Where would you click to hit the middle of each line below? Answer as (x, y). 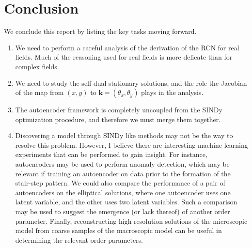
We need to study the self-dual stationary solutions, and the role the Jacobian (131, 83)
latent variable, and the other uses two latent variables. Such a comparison (126, 202)
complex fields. (37, 66)
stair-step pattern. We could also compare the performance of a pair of (120, 183)
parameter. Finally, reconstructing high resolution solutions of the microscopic (131, 221)
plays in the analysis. (172, 92)
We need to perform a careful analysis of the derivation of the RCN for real (127, 47)
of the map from (39, 92)
